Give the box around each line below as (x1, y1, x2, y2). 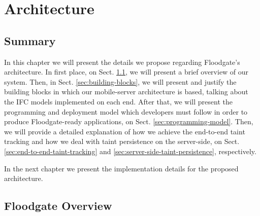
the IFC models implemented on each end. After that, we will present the (4, 96, 233, 106)
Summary (4, 32, 56, 48)
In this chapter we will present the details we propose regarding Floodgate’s (4, 56, 240, 67)
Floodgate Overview (4, 198, 112, 213)
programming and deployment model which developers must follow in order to (4, 106, 248, 117)
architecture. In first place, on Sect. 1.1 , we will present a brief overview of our (4, 66, 249, 77)
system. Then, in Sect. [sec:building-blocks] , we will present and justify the (4, 76, 237, 87)
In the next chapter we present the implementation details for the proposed (4, 163, 239, 173)
